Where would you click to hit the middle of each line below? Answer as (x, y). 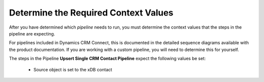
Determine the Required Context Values (91, 13)
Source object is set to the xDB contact (73, 69)
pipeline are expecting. (32, 33)
